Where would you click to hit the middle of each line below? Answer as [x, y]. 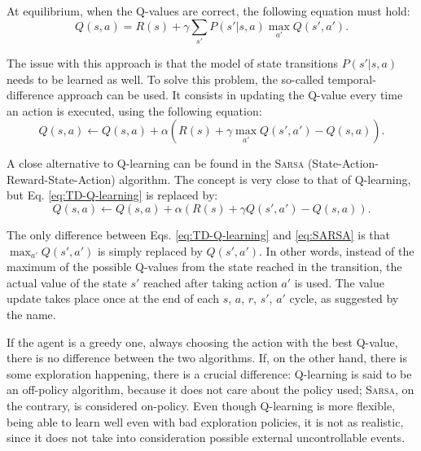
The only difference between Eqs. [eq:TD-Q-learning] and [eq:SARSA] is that [199, 235]
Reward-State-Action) [61, 179]
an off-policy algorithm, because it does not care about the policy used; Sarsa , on [210, 390]
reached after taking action [210, 282]
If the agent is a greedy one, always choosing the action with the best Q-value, [202, 342]
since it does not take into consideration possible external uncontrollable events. [206, 438]
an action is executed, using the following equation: [134, 110]
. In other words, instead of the [337, 250]
